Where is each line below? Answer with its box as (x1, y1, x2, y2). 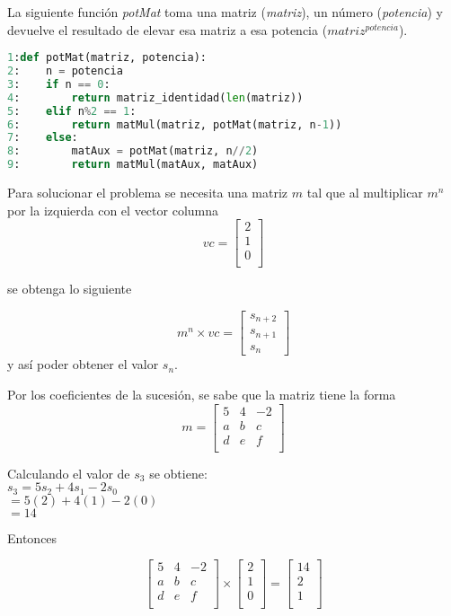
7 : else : (7, 131, 78, 145)
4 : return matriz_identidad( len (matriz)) (7, 91, 304, 104)
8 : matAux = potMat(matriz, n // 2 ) (7, 145, 259, 158)
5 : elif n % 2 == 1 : (7, 104, 137, 118)
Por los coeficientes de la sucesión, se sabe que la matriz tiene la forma (7, 385, 396, 404)
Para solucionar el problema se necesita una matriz (7, 183, 288, 202)
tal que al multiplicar (306, 183, 423, 202)
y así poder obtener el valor (7, 355, 159, 374)
